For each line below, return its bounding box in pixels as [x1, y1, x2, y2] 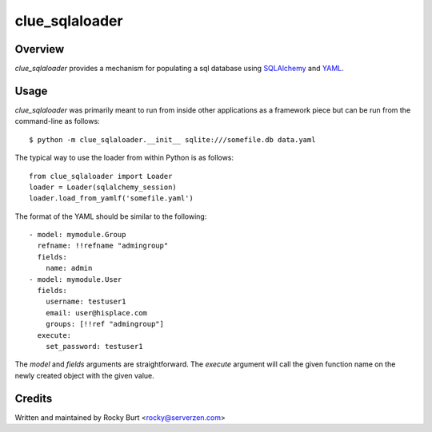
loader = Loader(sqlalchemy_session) [29, 182, 178, 192]
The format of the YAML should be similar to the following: [14, 212, 207, 221]
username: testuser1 [45, 297, 126, 307]
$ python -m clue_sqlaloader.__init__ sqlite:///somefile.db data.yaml [29, 135, 316, 144]
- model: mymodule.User [29, 275, 122, 283]
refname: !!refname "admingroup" [37, 241, 169, 251]
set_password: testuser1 [45, 342, 143, 351]
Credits [14, 391, 53, 405]
